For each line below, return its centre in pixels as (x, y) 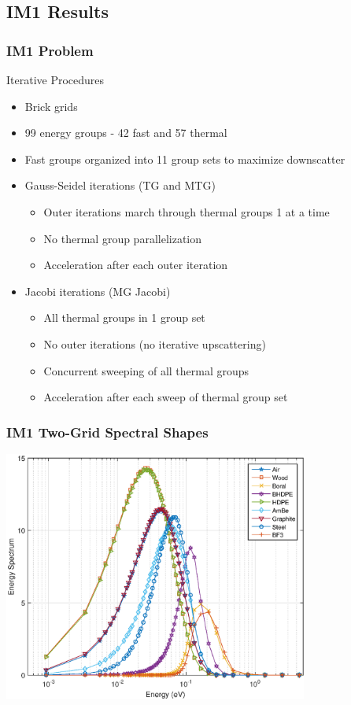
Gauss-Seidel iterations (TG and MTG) (120, 185)
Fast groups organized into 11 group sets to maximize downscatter (185, 159)
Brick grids (51, 106)
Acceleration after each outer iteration (136, 265)
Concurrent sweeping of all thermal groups (146, 370)
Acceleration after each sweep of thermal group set (166, 397)
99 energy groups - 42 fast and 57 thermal (126, 133)
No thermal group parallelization (123, 238)
